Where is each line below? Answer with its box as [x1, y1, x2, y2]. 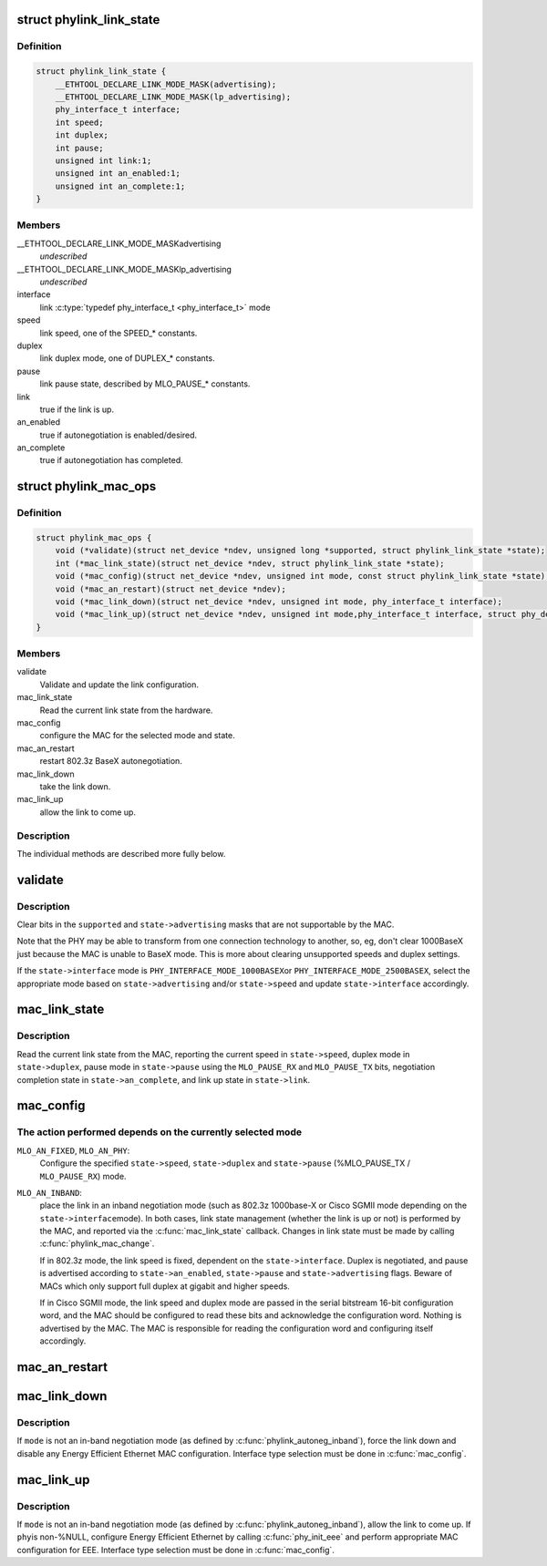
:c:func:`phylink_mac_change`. [39, 1238, 155, 1249]
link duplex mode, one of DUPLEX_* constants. [39, 353, 215, 364]
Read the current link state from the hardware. [39, 705, 213, 716]
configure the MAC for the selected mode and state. [39, 730, 236, 741]
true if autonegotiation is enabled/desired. [39, 429, 198, 440]
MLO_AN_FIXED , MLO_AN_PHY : [16, 1145, 130, 1156]
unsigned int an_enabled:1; [55, 169, 181, 179]
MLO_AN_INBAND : [16, 1187, 82, 1198]
